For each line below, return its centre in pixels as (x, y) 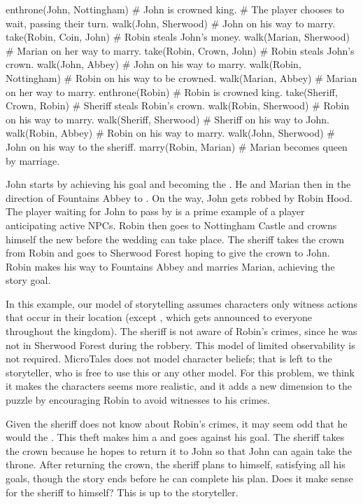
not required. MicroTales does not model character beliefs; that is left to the (169, 359)
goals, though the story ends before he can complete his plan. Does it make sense (179, 478)
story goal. (28, 280)
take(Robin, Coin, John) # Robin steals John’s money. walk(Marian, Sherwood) (178, 37)
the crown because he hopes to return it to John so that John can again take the (179, 450)
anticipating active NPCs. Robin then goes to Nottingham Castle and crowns (171, 225)
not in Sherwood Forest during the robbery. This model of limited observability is (180, 345)
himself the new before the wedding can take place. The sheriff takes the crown (175, 239)
